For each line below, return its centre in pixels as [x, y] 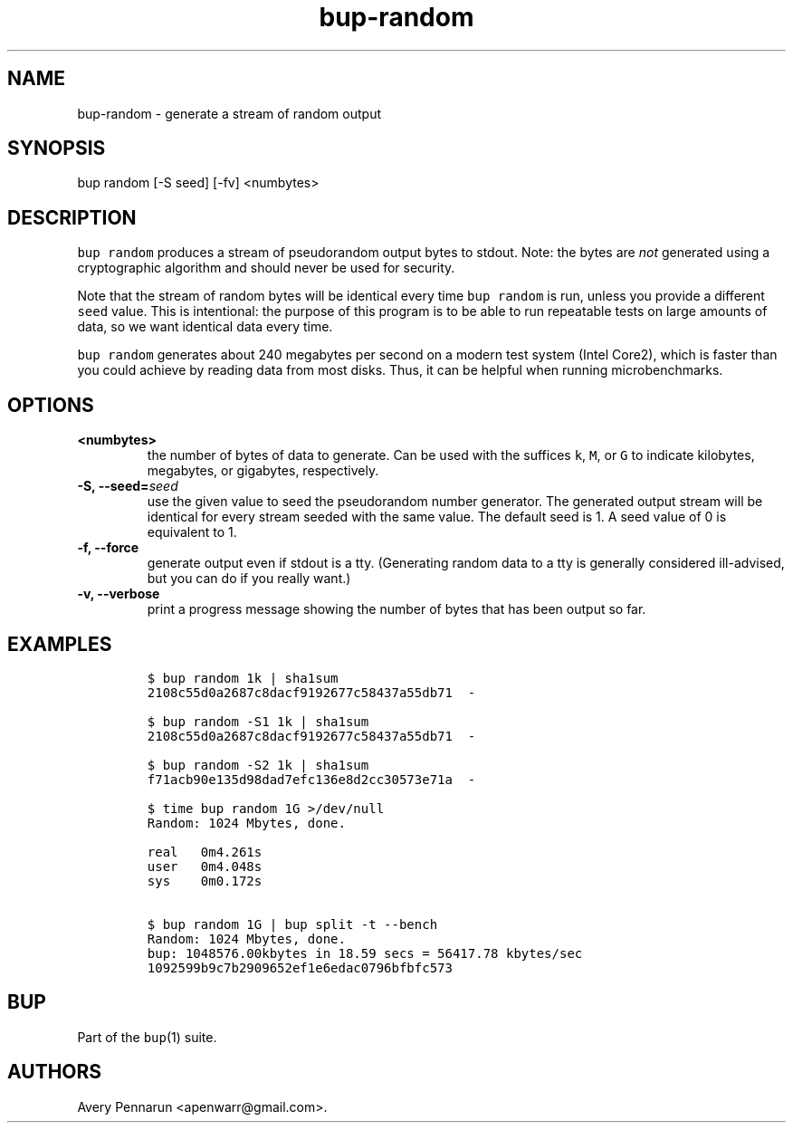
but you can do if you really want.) [249, 579]
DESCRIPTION [72, 217]
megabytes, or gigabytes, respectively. [263, 471]
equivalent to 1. [192, 532]
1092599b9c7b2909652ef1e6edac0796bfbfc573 [300, 967]
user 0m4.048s [205, 866]
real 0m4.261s [205, 852]
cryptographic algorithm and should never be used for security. [266, 268]
